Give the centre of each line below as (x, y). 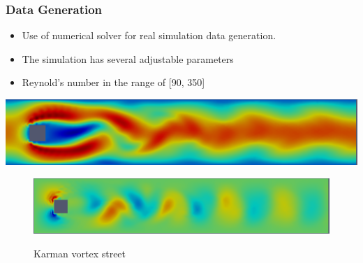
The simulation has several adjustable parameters (128, 58)
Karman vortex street (80, 253)
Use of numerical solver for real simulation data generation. (149, 35)
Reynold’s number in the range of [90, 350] (113, 82)
